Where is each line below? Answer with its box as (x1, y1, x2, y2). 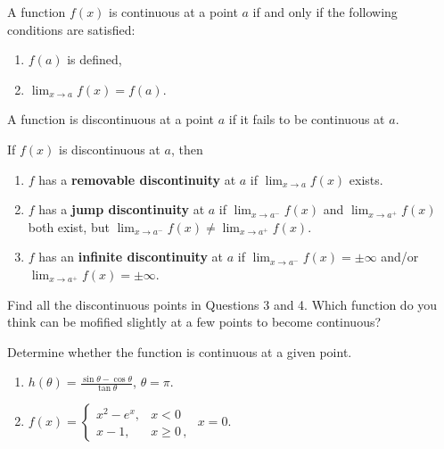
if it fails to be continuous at (228, 110, 385, 129)
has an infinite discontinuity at (38, 247, 224, 266)
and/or (381, 247, 419, 266)
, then (170, 139, 203, 158)
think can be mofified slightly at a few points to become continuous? (7, 312, 382, 331)
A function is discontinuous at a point (7, 110, 215, 129)
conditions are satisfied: (7, 20, 136, 38)
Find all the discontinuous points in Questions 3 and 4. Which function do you (7, 295, 438, 313)
